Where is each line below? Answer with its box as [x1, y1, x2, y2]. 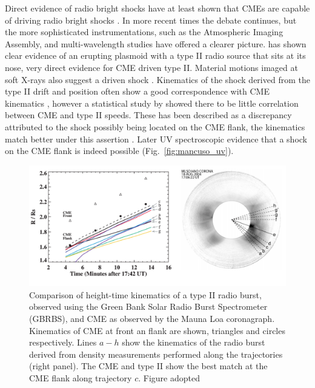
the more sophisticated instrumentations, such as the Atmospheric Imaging [5, 25, 283, 38]
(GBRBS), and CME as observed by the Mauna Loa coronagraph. [29, 312, 275, 325]
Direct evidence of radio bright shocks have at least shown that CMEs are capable [5, 2, 310, 14]
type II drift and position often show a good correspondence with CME [5, 85, 270, 98]
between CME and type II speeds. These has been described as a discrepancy [5, 109, 292, 121]
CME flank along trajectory [29, 372, 132, 384]
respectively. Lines [29, 336, 97, 349]
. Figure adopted [138, 372, 200, 384]
